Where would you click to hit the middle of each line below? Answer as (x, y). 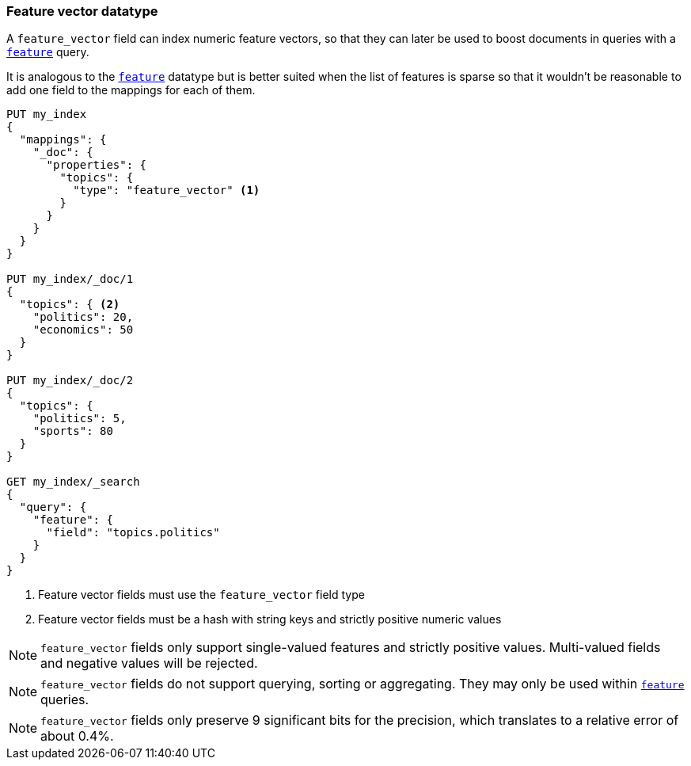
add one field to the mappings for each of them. (131, 90)
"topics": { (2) (70, 305)
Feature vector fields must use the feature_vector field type (201, 595)
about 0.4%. (77, 736)
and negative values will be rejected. (149, 663)
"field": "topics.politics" (133, 533)
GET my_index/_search (73, 482)
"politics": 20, (83, 317)
